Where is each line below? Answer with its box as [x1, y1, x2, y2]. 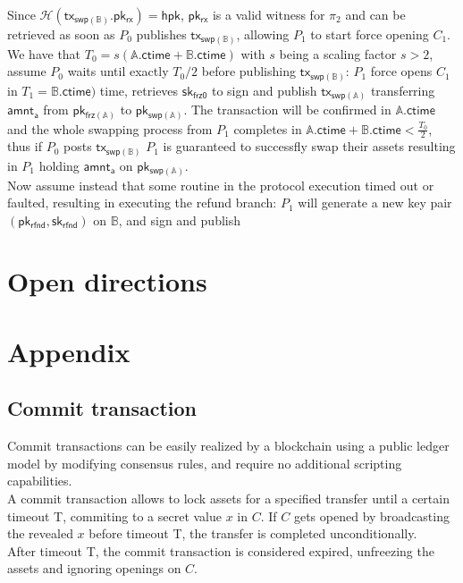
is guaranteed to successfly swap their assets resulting [163, 137, 456, 156]
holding [38, 156, 80, 174]
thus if [7, 137, 42, 156]
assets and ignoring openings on [7, 559, 181, 578]
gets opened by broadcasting [293, 506, 450, 525]
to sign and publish [211, 80, 317, 99]
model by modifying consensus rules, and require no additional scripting [7, 453, 402, 472]
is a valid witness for [212, 5, 325, 23]
